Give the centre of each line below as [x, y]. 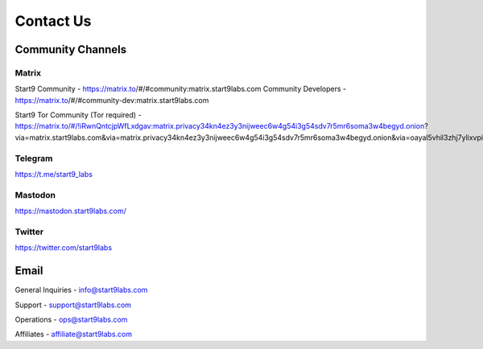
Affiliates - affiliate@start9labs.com [74, 335]
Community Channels [71, 49]
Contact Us [53, 21]
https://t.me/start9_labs [54, 174]
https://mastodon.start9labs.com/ [70, 211]
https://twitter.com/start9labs [64, 248]
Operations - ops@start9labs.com [71, 319]
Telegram [34, 158]
